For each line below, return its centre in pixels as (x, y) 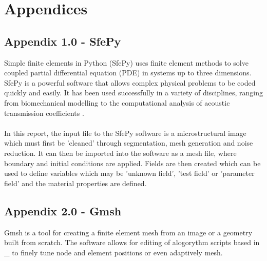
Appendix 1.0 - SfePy (63, 41)
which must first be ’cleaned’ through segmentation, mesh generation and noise (129, 143)
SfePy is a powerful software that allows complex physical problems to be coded (130, 82)
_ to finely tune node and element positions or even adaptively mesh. (113, 252)
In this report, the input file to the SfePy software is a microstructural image (125, 133)
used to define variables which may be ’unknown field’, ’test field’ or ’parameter (129, 173)
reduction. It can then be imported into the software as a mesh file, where (120, 153)
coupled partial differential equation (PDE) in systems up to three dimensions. (128, 73)
